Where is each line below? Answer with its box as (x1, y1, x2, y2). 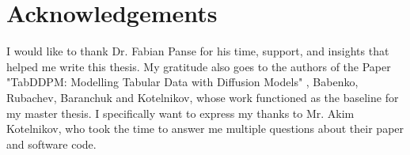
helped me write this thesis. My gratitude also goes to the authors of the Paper (6, 58, 391, 74)
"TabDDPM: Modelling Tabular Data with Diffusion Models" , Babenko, (6, 74, 359, 90)
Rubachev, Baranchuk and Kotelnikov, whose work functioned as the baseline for (6, 89, 399, 105)
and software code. (6, 135, 97, 152)
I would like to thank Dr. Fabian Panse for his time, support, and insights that (6, 43, 389, 59)
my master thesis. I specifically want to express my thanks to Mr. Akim (6, 104, 355, 121)
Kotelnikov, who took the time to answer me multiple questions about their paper (6, 120, 404, 137)
